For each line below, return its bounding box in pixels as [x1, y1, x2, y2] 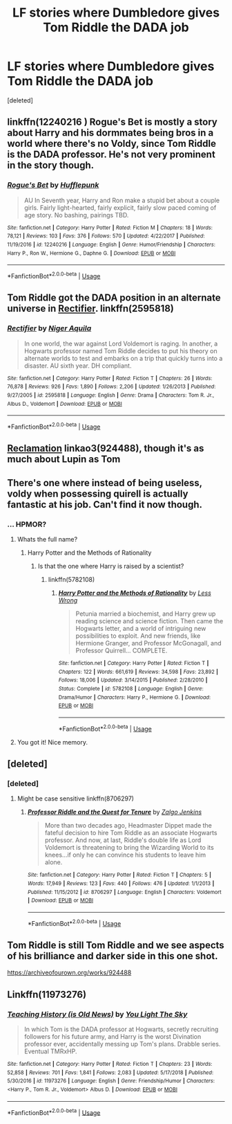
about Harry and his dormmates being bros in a [7, 127, 214, 139]
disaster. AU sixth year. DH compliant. [23, 362, 132, 370]
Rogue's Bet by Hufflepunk [7, 180, 99, 190]
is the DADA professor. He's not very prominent [7, 149, 215, 161]
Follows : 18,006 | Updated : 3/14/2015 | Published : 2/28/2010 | [58, 677, 208, 684]
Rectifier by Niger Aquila [7, 323, 92, 333]
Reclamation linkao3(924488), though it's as [7, 443, 204, 454]
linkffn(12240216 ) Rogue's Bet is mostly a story [7, 116, 217, 128]
